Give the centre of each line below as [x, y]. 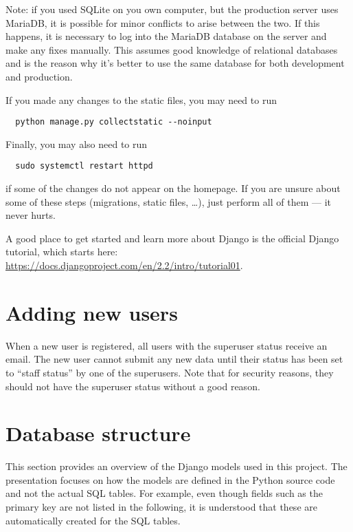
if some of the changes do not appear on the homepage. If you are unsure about [173, 188]
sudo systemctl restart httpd [84, 166]
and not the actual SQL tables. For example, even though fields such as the [164, 493]
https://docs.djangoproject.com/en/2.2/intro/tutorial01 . [124, 265]
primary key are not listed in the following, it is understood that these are [161, 507]
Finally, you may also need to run [77, 143]
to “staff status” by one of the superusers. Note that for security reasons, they [170, 372]
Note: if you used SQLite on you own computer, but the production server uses [172, 9]
